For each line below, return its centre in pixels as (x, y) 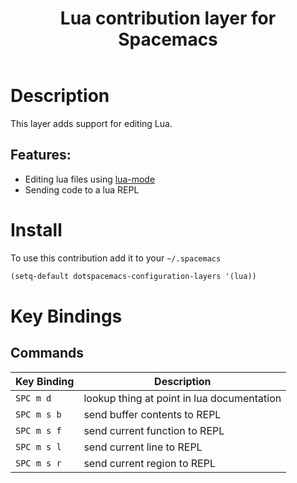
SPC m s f (38, 430)
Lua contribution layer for (168, 18)
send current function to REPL (154, 430)
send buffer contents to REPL (152, 414)
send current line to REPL (143, 447)
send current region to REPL (149, 463)
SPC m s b (38, 414)
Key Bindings (66, 316)
